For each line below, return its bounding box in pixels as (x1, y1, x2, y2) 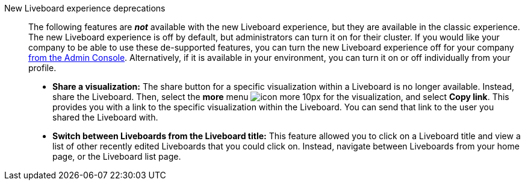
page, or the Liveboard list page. (52, 151, 181, 161)
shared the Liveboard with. (52, 112, 158, 122)
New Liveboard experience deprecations (4, 3, 166, 13)
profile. (28, 63, 57, 73)
